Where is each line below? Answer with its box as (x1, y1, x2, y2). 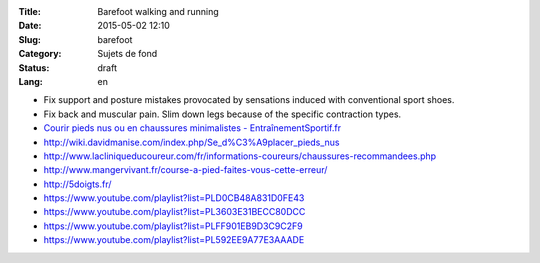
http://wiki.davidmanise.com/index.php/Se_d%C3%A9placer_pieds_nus (43, 136, 340, 148)
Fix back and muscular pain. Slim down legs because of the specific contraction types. (43, 108, 402, 120)
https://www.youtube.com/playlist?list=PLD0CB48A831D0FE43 (43, 192, 305, 204)
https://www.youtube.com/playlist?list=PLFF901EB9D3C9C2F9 (43, 220, 304, 232)
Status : (18, 61, 50, 74)
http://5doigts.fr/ (43, 178, 112, 190)
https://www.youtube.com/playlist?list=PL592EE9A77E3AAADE (43, 234, 305, 246)
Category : (18, 48, 62, 60)
